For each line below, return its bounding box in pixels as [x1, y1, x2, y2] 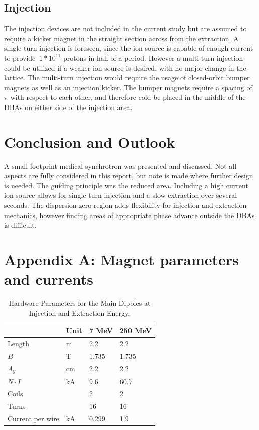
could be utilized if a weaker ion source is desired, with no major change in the [4, 62, 246, 73]
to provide [4, 52, 36, 63]
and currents [4, 269, 93, 289]
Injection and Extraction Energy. [29, 307, 131, 318]
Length [8, 338, 29, 349]
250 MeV [119, 325, 152, 336]
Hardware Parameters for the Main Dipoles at [9, 298, 151, 308]
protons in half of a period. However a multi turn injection [63, 52, 243, 63]
